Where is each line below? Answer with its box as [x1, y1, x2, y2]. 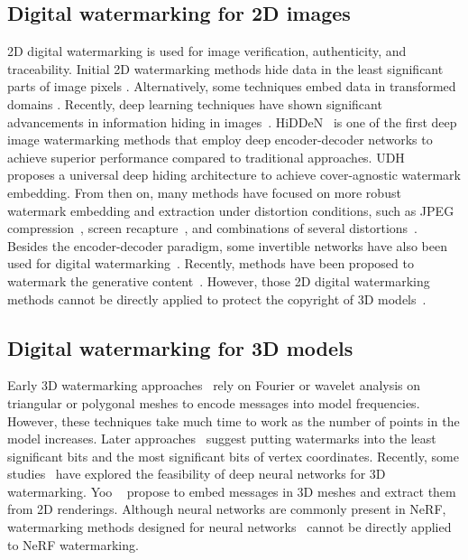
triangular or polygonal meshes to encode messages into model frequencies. [7, 393, 420, 412]
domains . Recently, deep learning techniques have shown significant [7, 94, 382, 113]
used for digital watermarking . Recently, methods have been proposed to [7, 254, 414, 273]
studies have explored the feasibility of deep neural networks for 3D [7, 464, 386, 483]
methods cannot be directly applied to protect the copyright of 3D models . [7, 289, 427, 308]
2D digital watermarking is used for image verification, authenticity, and [7, 42, 407, 61]
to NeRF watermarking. [7, 535, 139, 554]
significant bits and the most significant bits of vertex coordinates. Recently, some [7, 446, 459, 465]
